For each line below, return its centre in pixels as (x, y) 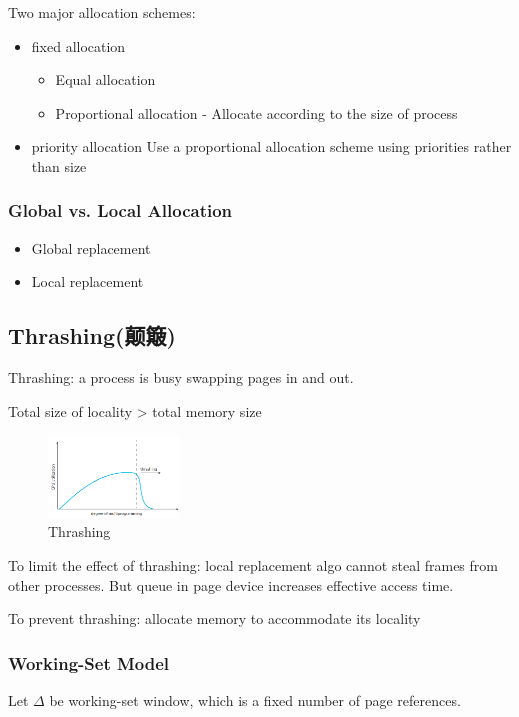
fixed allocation (78, 45)
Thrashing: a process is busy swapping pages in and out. (181, 377)
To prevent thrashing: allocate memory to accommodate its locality (214, 618)
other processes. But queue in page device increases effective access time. (231, 584)
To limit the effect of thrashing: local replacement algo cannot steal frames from (253, 565)
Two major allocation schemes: (102, 12)
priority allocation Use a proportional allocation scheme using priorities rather (271, 146)
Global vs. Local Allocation (120, 210)
